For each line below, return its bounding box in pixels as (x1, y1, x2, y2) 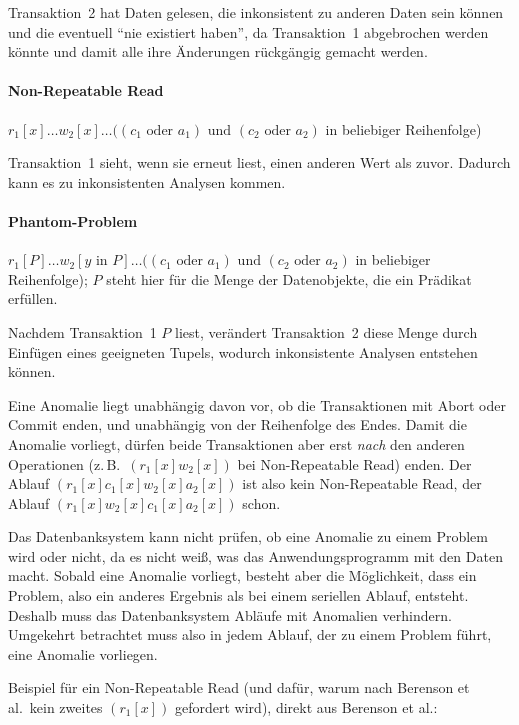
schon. (242, 492, 281, 513)
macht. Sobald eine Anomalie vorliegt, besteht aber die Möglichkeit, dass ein (8, 565, 477, 586)
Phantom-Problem (8, 210, 138, 231)
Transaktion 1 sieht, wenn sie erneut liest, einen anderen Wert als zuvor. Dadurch (8, 152, 511, 173)
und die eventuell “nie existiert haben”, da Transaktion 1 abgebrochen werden (8, 21, 489, 42)
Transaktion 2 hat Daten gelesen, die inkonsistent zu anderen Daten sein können (8, 2, 504, 22)
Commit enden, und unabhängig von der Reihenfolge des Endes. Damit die (8, 414, 467, 435)
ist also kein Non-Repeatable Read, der (242, 473, 482, 494)
